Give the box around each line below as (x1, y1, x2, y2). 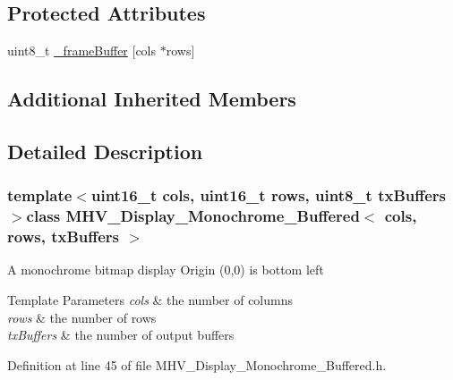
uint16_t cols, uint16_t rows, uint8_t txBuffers (90, 184, 447, 207)
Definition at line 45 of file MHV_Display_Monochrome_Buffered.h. (7, 355, 387, 374)
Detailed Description (7, 137, 203, 165)
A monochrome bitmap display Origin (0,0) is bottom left (7, 260, 324, 279)
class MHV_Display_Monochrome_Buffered (26, 205, 360, 227)
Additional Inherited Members (7, 85, 296, 113)
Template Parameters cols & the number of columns (7, 291, 293, 309)
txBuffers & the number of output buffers (7, 325, 235, 344)
